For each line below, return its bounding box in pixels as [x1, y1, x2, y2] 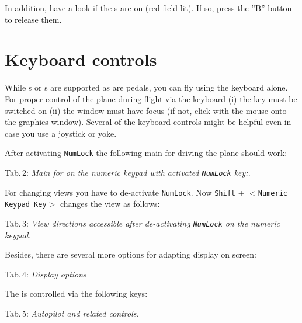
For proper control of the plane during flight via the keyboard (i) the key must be [5, 92, 297, 105]
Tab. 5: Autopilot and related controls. [5, 307, 139, 319]
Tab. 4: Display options [5, 268, 86, 280]
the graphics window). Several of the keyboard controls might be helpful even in [5, 116, 291, 128]
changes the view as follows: [60, 197, 160, 210]
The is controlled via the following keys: [5, 287, 148, 300]
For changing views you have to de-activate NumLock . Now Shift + [5, 186, 245, 198]
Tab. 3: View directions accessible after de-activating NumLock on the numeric [5, 217, 280, 229]
